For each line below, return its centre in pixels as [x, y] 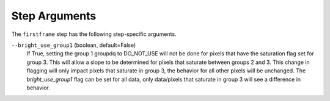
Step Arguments [54, 16]
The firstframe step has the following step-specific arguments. [94, 34]
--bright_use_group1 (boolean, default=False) [74, 45]
